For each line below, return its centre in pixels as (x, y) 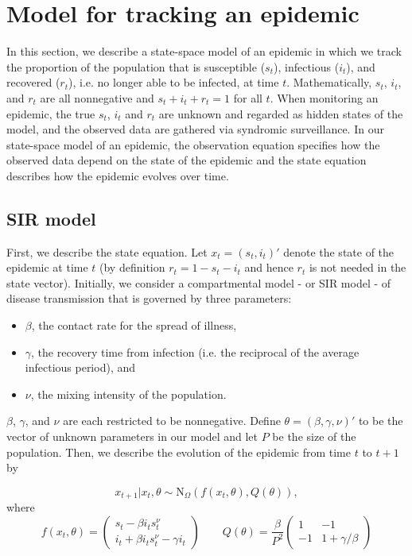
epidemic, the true (51, 113)
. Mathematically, (329, 82)
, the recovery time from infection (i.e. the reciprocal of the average (195, 351)
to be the (381, 421)
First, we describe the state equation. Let (107, 251)
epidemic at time (47, 267)
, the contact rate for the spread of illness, (134, 325)
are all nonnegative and (97, 97)
